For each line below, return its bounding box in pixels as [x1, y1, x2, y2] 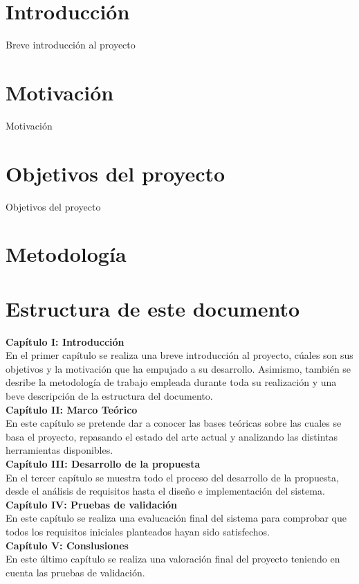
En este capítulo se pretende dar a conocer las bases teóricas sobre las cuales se [6, 416, 342, 430]
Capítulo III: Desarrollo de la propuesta [6, 457, 201, 470]
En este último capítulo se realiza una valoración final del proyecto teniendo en [6, 551, 340, 566]
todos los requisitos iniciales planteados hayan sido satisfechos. [6, 524, 270, 538]
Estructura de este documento [6, 294, 300, 322]
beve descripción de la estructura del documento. [6, 389, 213, 403]
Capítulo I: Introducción [6, 334, 125, 348]
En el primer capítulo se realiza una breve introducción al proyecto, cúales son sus [6, 348, 353, 362]
